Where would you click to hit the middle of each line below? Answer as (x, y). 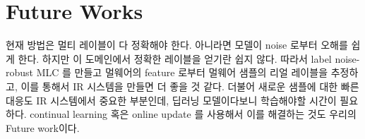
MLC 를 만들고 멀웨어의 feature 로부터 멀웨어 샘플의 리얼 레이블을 (182, 72)
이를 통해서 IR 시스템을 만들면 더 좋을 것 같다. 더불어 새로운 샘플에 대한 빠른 (190, 86)
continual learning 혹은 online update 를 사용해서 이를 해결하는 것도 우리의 (193, 114)
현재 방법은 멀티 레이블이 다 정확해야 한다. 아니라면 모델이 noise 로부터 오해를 (177, 45)
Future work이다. (43, 127)
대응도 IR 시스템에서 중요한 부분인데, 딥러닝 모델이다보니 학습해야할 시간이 (171, 100)
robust (20, 72)
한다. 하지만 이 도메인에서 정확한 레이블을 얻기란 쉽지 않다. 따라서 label (175, 58)
